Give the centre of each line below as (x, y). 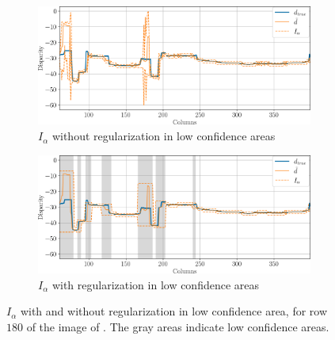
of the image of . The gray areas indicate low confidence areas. (178, 326)
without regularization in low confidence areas (164, 136)
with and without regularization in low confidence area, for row (174, 311)
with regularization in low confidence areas (156, 284)
